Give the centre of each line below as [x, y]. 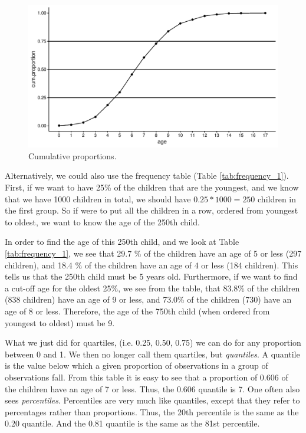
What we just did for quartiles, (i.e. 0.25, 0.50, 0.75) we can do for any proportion [153, 342]
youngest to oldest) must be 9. [60, 322]
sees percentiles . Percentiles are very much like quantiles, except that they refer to [152, 400]
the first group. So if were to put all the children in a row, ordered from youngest [152, 210]
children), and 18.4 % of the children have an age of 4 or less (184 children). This [152, 265]
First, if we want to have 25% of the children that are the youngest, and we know [152, 187]
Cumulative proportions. [73, 155]
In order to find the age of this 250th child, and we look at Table [122, 242]
